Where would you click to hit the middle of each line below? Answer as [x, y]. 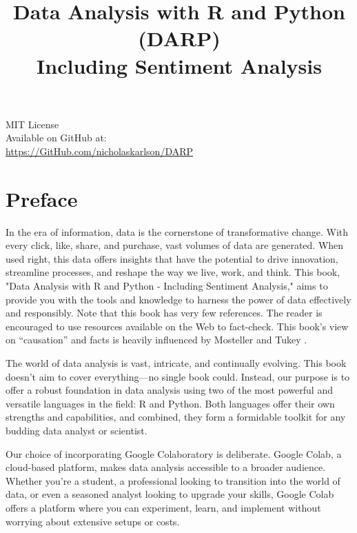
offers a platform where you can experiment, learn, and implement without [163, 507]
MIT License [32, 124]
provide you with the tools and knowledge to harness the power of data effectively [178, 299]
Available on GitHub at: [56, 138]
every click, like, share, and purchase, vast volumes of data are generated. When [175, 245]
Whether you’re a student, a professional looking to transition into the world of [173, 480]
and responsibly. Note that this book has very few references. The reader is [164, 313]
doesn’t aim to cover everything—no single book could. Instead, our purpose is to [178, 376]
